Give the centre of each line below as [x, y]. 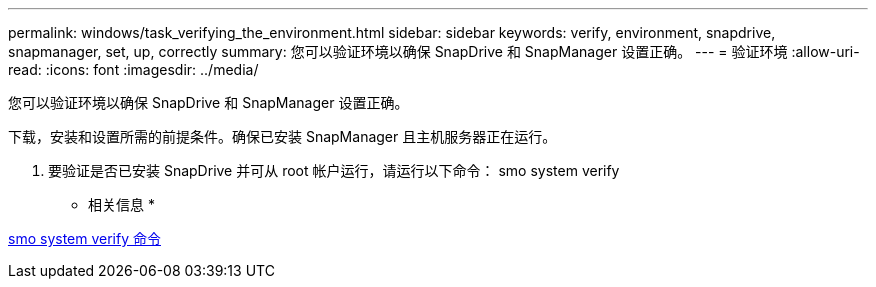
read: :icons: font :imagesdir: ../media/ [133, 69]
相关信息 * [121, 204]
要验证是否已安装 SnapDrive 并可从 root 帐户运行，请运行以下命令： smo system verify [334, 170]
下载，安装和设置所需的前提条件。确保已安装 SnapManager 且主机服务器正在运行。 [282, 136]
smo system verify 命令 [84, 238]
